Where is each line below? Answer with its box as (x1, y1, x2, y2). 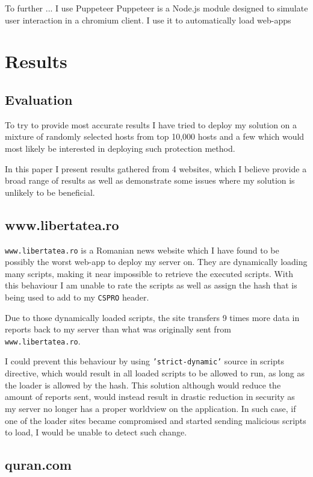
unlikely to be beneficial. (5, 185, 95, 198)
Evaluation (5, 90, 73, 108)
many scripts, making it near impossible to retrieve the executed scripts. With (5, 267, 293, 279)
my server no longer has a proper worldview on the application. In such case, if (5, 402, 296, 414)
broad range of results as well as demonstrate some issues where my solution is (5, 174, 295, 187)
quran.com (5, 455, 72, 474)
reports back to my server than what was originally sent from (5, 323, 231, 335)
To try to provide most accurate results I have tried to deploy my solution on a (5, 118, 297, 131)
